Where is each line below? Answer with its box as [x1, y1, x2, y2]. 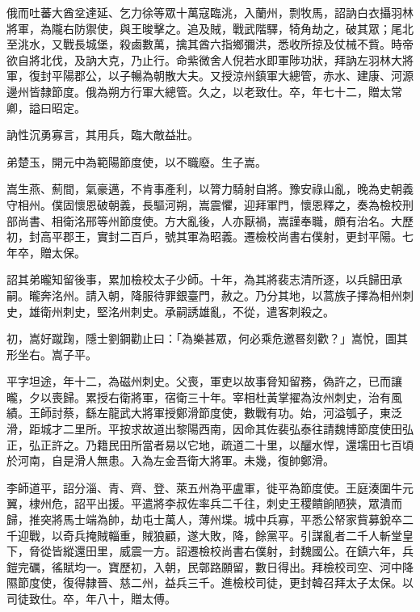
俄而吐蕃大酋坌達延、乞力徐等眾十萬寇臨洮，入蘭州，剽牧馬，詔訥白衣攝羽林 [6, 4, 414, 20]
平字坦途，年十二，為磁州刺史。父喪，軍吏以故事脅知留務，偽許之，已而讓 [6, 373, 402, 390]
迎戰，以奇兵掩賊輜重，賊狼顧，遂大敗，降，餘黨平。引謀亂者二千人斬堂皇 [17, 526, 414, 543]
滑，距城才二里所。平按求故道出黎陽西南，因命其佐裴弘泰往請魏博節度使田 [6, 420, 402, 437]
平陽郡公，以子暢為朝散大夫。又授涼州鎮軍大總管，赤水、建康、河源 [51, 67, 414, 84]
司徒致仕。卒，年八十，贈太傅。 [6, 590, 176, 606]
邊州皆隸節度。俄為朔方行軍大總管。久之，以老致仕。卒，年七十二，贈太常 [6, 82, 402, 99]
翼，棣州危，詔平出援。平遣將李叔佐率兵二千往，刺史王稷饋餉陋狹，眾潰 [6, 495, 391, 512]
